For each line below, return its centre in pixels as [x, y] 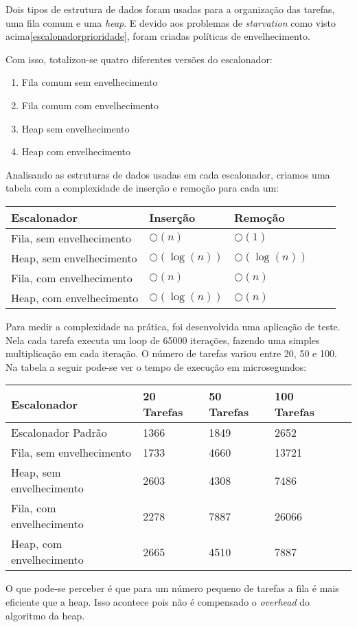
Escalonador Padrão [59, 433]
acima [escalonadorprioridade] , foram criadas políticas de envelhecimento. [158, 36]
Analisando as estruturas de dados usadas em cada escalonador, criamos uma [168, 174]
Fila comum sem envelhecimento [90, 82]
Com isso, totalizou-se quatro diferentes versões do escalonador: [139, 59]
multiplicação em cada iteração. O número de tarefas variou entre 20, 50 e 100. [171, 353]
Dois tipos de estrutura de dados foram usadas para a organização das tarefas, [170, 9]
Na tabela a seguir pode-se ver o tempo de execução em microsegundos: [156, 366]
